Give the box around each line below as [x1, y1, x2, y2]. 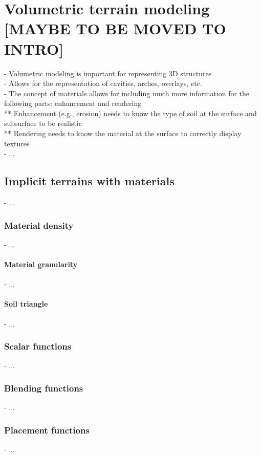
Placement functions [4, 423, 90, 436]
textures [4, 138, 30, 148]
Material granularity [4, 259, 78, 270]
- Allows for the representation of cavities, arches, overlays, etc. [4, 78, 202, 89]
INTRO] [4, 38, 64, 59]
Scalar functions [4, 340, 72, 353]
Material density [4, 219, 74, 231]
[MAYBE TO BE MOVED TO [4, 18, 226, 39]
